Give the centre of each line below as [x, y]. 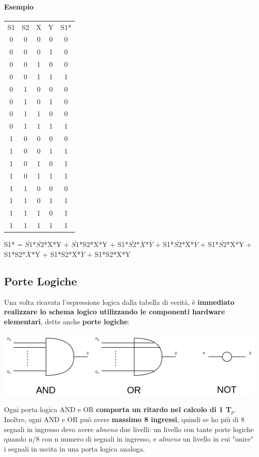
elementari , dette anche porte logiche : [67, 321]
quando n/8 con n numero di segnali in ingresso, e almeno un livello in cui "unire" [129, 439]
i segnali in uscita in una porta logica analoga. [74, 449]
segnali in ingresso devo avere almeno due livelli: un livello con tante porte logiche [129, 429]
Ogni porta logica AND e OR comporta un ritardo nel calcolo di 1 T [118, 409]
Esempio [19, 6]
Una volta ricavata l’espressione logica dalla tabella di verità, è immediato [119, 302]
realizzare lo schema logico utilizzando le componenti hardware [115, 312]
